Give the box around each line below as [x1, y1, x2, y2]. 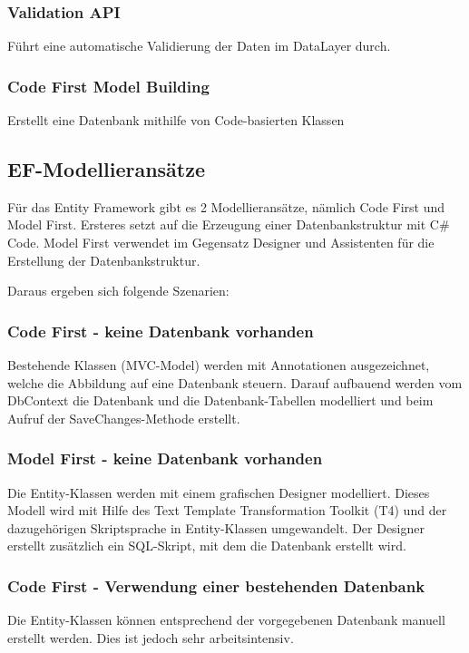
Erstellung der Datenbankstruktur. [7, 250, 200, 269]
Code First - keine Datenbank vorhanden [7, 319, 314, 342]
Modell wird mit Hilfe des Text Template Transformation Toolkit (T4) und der [7, 501, 447, 520]
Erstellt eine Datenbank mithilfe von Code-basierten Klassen [7, 111, 345, 130]
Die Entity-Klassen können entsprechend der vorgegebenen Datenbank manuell [7, 610, 445, 629]
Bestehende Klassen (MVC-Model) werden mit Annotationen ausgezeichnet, [7, 356, 430, 375]
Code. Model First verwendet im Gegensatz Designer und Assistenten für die [7, 233, 435, 252]
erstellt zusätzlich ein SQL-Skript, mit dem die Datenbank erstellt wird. [7, 536, 406, 555]
